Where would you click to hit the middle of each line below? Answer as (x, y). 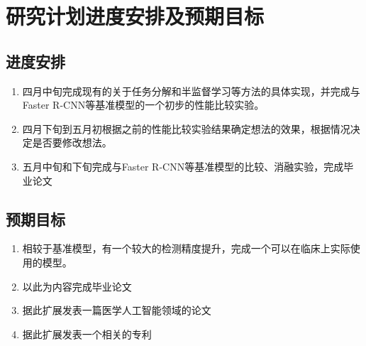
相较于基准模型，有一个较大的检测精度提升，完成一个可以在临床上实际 (186, 248)
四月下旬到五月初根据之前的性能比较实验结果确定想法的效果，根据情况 (186, 128)
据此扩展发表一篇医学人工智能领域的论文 (117, 310)
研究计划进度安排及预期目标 (135, 16)
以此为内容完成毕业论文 (77, 286)
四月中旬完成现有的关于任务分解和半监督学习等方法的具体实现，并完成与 (191, 91)
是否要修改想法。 (72, 142)
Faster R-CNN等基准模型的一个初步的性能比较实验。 (143, 105)
